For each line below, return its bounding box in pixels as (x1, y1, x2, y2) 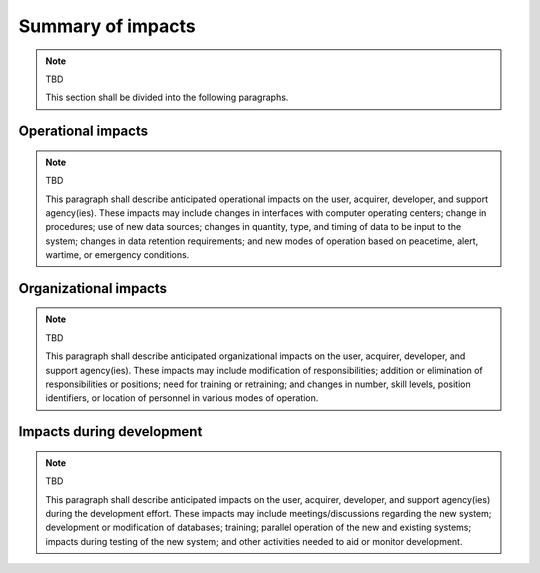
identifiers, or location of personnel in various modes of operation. (45, 392, 319, 404)
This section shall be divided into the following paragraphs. (45, 91, 289, 104)
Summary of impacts (18, 15, 196, 37)
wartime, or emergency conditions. (45, 249, 190, 261)
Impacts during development (18, 423, 203, 440)
